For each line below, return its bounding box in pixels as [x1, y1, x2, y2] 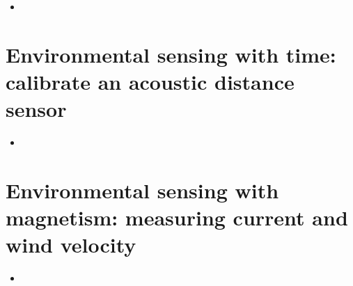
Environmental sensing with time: [6, 40, 336, 68]
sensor [6, 95, 67, 123]
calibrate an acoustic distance [6, 67, 295, 95]
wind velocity [6, 230, 136, 259]
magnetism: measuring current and [6, 203, 348, 232]
